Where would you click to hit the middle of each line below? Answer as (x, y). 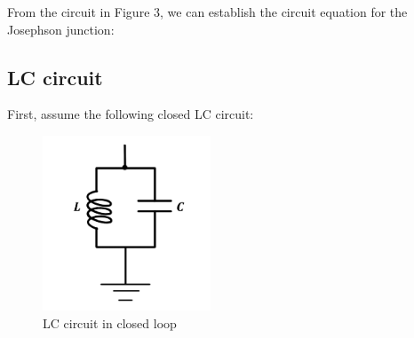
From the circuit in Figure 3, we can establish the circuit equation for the (207, 12)
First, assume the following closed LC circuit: (131, 114)
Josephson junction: (61, 29)
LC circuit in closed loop (110, 322)
